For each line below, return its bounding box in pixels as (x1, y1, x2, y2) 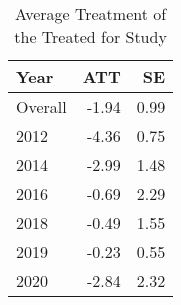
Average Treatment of (14, 2, 167, 25)
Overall (16, 95, 67, 118)
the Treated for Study (14, 25, 167, 48)
